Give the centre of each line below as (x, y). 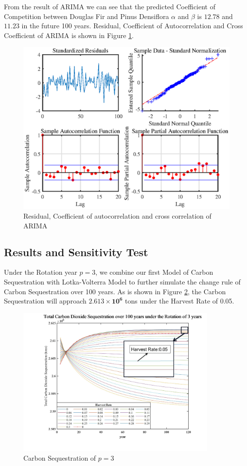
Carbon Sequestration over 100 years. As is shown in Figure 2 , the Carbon (115, 291)
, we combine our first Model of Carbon (154, 272)
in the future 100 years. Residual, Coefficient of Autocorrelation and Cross (132, 26)
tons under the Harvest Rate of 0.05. (180, 301)
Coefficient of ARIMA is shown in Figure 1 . (69, 35)
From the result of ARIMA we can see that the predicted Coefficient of (110, 6)
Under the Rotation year (41, 272)
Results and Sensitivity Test (76, 252)
